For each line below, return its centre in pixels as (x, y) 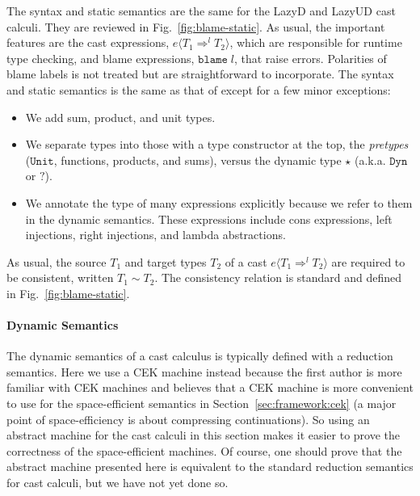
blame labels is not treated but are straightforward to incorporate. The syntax (200, 74)
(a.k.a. (370, 160)
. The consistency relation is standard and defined (278, 277)
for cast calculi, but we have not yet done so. (118, 483)
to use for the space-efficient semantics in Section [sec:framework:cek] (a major (202, 404)
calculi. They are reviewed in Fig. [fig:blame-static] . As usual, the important (196, 26)
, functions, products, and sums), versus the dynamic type (197, 160)
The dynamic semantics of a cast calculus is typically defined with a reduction (200, 356)
